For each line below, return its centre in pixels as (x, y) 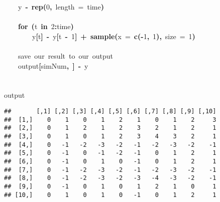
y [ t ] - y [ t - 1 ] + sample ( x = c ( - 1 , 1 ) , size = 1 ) (114, 36)
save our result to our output (66, 55)
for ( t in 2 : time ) (46, 26)
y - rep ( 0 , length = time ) (61, 7)
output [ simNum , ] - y (53, 65)
